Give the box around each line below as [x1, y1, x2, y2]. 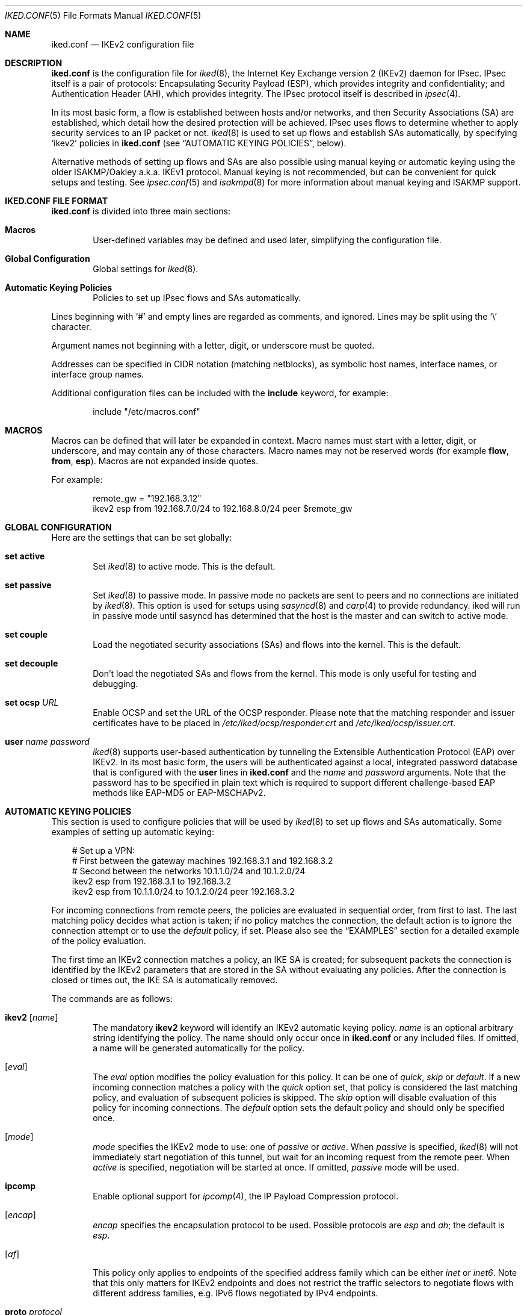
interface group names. [51, 369, 144, 379]
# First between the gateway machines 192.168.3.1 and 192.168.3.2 [72, 856, 333, 866]
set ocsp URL [5, 697, 59, 707]
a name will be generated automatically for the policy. [93, 1043, 304, 1053]
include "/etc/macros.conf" [93, 406, 200, 417]
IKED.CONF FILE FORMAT [5, 196, 108, 206]
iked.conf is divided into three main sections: [51, 206, 231, 216]
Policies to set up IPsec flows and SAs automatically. [93, 293, 301, 303]
